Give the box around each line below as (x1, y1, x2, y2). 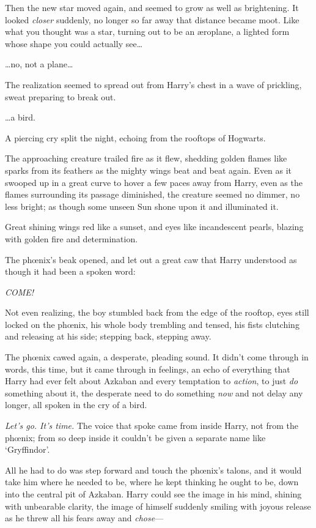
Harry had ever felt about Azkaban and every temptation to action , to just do (5, 374, 298, 387)
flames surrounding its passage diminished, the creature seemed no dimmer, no (5, 188, 300, 201)
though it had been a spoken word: (5, 265, 136, 278)
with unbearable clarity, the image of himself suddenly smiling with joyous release (5, 499, 311, 512)
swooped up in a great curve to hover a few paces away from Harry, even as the (5, 176, 303, 188)
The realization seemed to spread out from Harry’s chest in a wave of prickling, (5, 78, 302, 91)
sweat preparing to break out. (5, 90, 116, 103)
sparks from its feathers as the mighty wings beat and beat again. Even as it (5, 163, 292, 176)
